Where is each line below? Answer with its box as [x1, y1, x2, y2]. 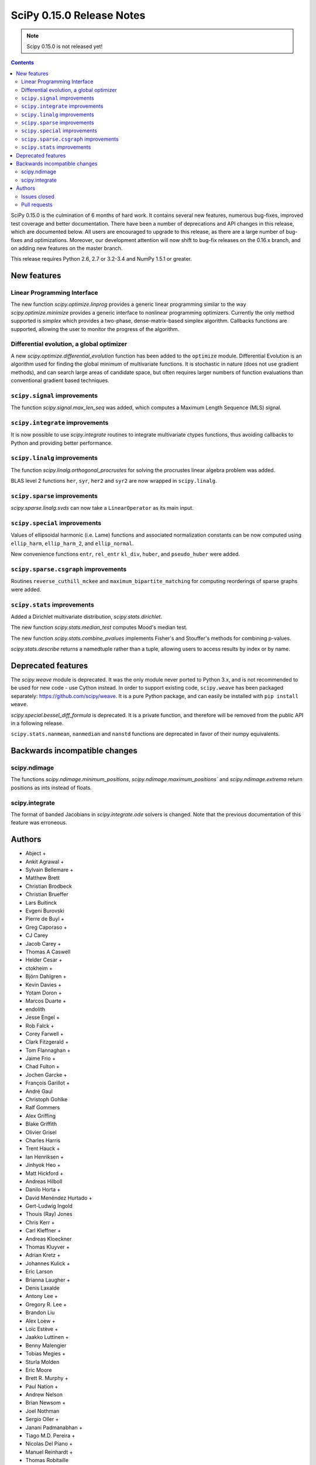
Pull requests [21, 201, 53, 208]
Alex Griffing [25, 1112, 56, 1119]
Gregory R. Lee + [25, 1301, 67, 1308]
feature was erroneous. [11, 819, 67, 826]
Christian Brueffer [25, 891, 68, 898]
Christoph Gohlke [25, 1096, 68, 1103]
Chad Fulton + [25, 1063, 60, 1070]
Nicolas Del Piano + [25, 1440, 73, 1447]
